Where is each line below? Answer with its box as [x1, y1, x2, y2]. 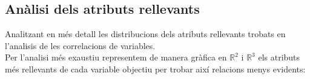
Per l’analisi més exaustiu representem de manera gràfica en [5, 51, 227, 63]
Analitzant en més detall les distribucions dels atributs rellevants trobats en [5, 28, 286, 40]
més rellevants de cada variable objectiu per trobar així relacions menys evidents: [5, 62, 306, 75]
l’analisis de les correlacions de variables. [5, 39, 156, 51]
